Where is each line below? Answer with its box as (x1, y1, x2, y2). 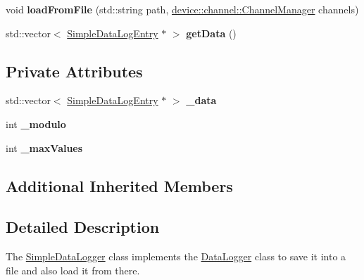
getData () (186, 25, 237, 40)
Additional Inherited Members (6, 174, 233, 196)
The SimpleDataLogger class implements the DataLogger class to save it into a (6, 249, 346, 264)
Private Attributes (6, 60, 143, 82)
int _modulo (6, 116, 66, 131)
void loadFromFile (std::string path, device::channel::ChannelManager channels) (6, 2, 359, 16)
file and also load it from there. (6, 262, 140, 277)
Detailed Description (6, 216, 160, 238)
